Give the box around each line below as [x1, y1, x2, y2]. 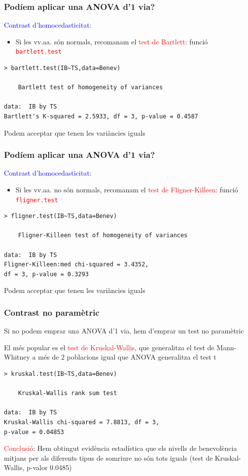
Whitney [4, 352, 30, 362]
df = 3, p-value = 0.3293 [4, 270, 89, 278]
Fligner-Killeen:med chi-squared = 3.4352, [4, 261, 149, 268]
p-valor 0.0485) [26, 462, 72, 473]
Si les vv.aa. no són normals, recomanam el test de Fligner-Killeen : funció [15, 184, 238, 195]
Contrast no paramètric [4, 306, 100, 318]
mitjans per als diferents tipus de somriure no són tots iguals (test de [4, 452, 213, 463]
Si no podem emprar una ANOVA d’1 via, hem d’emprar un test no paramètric [4, 326, 244, 336]
